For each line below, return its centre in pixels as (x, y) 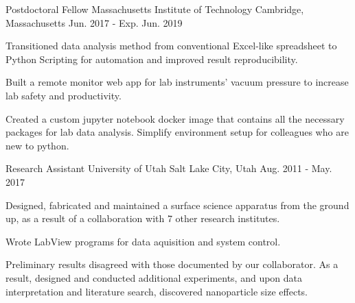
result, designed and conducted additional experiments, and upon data (154, 277)
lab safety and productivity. (64, 95)
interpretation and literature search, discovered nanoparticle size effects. (157, 291)
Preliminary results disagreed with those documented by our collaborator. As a (172, 264)
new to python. (37, 145)
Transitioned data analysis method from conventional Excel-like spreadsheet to (171, 46)
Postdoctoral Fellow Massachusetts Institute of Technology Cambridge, (155, 9)
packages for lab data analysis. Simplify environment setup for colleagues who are (177, 132)
